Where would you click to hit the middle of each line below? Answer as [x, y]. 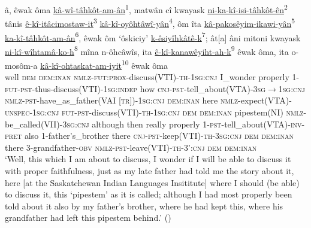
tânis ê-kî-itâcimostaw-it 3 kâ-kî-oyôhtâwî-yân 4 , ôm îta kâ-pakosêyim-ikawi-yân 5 [150, 22]
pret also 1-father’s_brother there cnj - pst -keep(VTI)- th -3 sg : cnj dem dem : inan [149, 136]
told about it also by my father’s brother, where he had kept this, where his [144, 206]
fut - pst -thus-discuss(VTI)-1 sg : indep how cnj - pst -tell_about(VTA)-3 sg [135, 88]
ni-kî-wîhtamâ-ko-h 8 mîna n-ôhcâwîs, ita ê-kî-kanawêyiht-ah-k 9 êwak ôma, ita [147, 50]
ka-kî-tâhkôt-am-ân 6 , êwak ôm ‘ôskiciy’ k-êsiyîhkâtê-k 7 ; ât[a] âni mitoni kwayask [153, 37]
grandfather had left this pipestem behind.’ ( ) [88, 218]
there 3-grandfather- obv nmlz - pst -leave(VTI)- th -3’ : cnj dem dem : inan [131, 147]
